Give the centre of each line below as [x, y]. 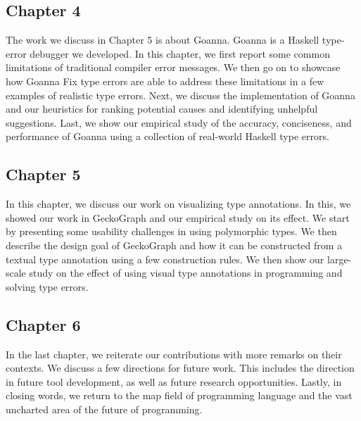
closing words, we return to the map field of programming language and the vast [179, 395]
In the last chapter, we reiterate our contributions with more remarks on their [174, 354]
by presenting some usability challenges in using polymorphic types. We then [171, 231]
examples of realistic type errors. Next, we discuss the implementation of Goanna [180, 95]
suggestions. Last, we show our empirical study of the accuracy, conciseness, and [179, 122]
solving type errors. [47, 286]
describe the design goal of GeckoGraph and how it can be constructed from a [174, 245]
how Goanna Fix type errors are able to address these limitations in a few [165, 81]
